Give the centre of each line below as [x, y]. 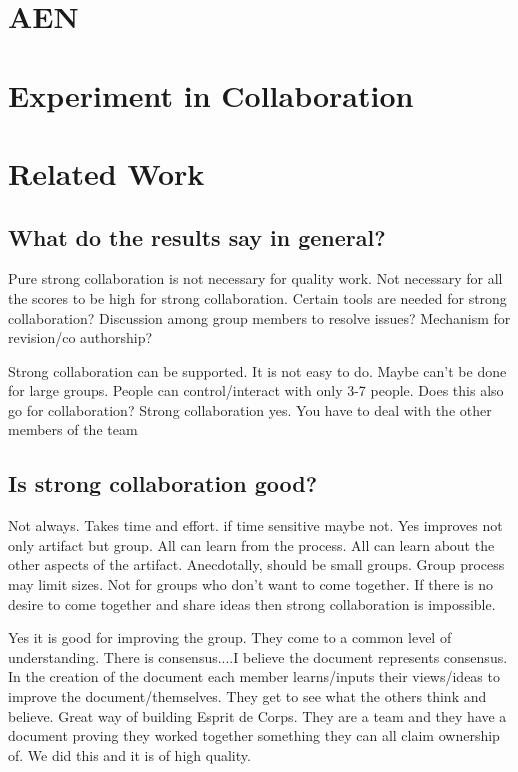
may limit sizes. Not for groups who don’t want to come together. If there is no [250, 584]
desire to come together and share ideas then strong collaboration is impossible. [252, 603]
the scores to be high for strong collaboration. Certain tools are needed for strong [257, 297]
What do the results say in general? [197, 236]
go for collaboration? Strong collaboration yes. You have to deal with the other [250, 409]
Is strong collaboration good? [163, 483]
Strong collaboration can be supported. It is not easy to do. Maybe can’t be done [257, 370]
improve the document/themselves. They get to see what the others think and [247, 696]
